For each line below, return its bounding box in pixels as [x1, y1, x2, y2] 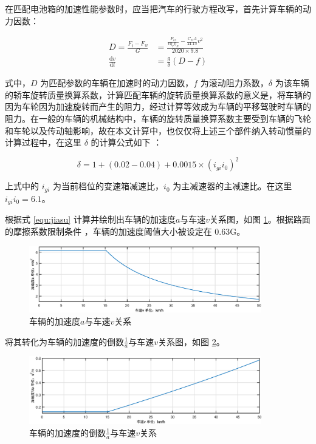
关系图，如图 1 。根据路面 [210, 213, 311, 226]
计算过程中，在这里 [5, 136, 81, 149]
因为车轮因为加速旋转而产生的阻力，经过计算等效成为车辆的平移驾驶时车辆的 [5, 100, 311, 113]
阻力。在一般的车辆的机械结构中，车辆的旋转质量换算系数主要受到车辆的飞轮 [5, 112, 311, 125]
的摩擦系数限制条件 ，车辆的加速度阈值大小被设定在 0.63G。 [5, 224, 246, 237]
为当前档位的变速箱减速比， [53, 180, 164, 192]
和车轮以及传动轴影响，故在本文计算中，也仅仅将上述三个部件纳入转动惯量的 [5, 124, 311, 136]
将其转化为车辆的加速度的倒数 [5, 335, 124, 348]
